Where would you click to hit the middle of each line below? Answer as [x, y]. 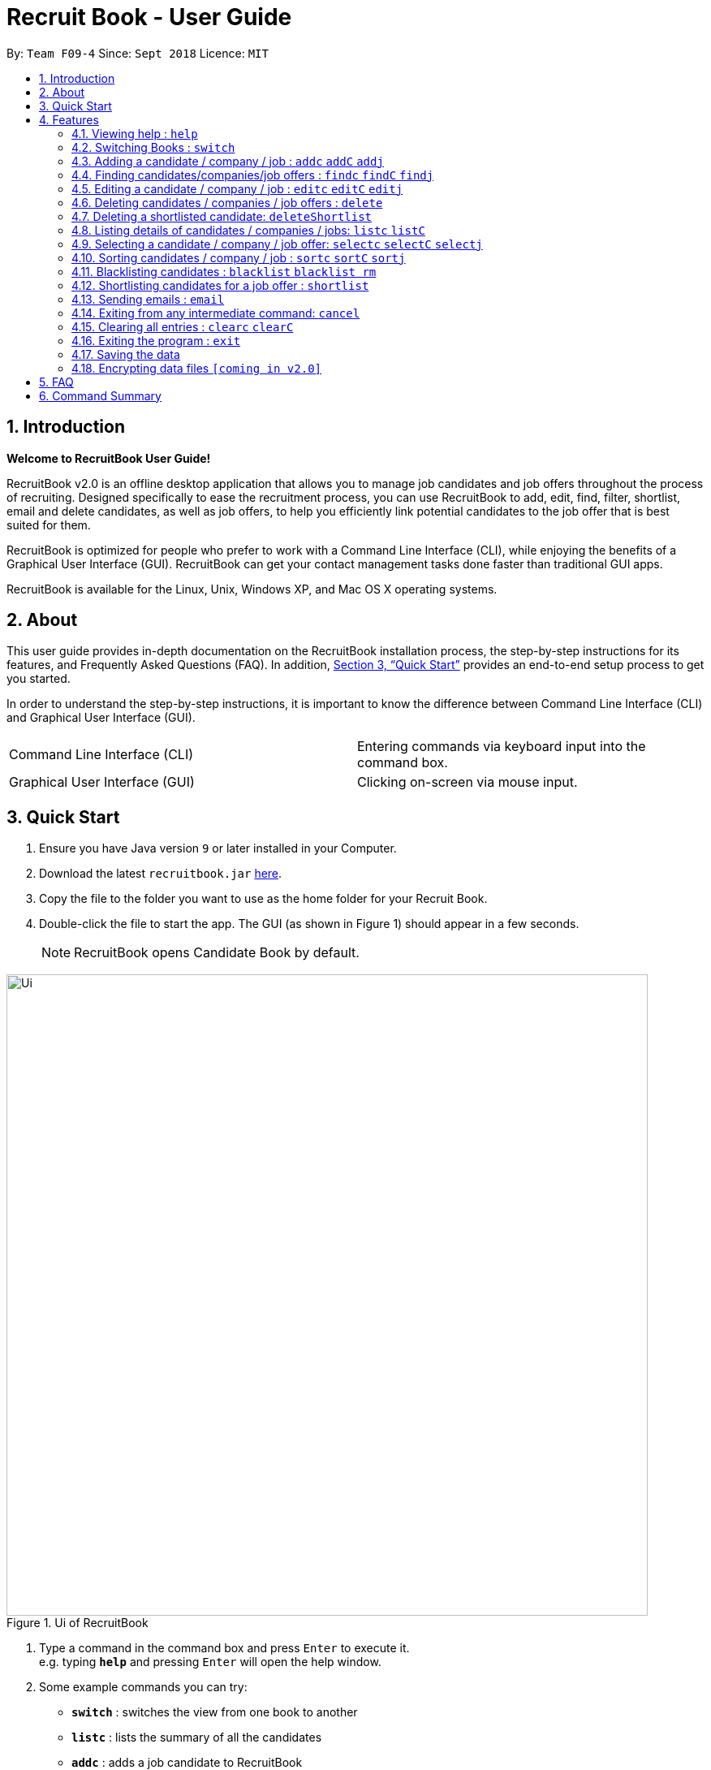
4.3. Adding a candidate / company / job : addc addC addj [228, 161]
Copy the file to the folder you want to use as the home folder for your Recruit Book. [263, 899]
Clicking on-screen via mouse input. [468, 782]
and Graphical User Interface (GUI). [101, 718]
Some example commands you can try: [143, 1687]
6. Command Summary [100, 395]
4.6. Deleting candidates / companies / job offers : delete [227, 202]
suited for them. [49, 525]
